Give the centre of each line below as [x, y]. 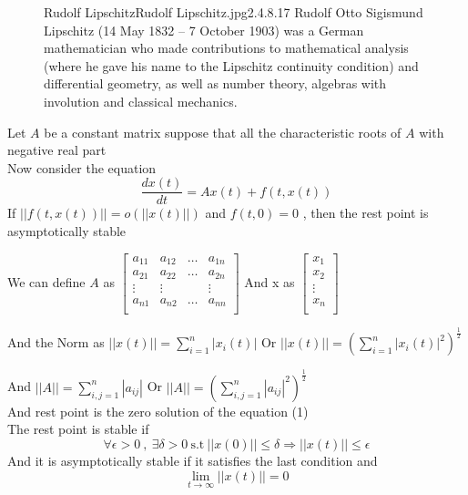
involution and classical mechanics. [141, 101]
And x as [270, 281]
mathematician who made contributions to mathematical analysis [226, 48]
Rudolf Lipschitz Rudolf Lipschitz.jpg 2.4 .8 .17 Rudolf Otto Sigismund [234, 12]
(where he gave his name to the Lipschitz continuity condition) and [231, 65]
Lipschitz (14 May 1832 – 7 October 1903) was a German [204, 30]
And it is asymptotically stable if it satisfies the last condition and [193, 461]
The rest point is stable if [78, 429]
